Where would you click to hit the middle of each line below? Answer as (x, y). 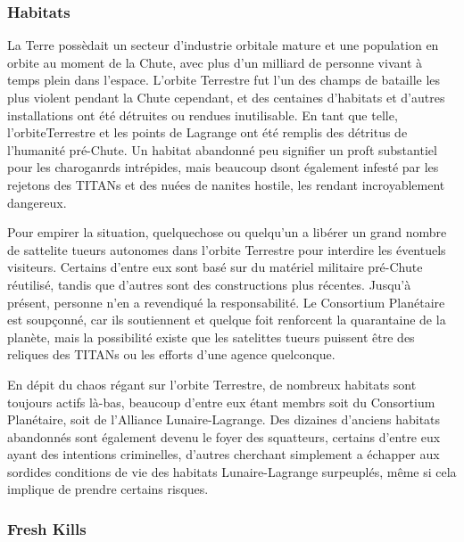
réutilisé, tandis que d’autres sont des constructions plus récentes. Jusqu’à (209, 284)
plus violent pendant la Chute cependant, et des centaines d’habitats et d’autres (226, 97)
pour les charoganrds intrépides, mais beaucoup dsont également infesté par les (223, 167)
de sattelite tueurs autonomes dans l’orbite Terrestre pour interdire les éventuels (227, 249)
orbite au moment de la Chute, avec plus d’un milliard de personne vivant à (215, 62)
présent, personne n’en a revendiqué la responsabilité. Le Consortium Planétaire (226, 302)
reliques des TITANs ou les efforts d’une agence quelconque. (171, 354)
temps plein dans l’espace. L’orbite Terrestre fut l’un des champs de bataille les (224, 80)
